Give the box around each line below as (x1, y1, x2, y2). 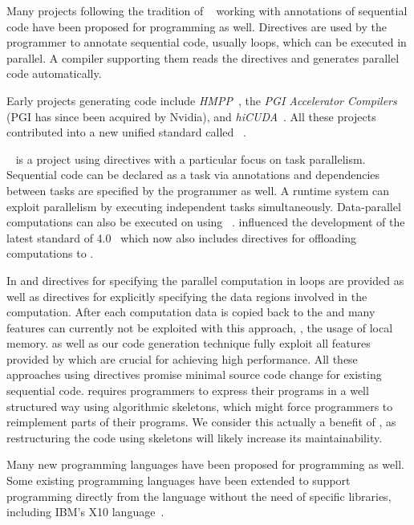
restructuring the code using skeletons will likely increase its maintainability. (6, 429, 383, 446)
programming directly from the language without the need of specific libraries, (6, 487, 392, 504)
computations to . (6, 245, 94, 262)
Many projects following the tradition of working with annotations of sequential (6, 2, 408, 18)
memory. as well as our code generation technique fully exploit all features (6, 335, 371, 352)
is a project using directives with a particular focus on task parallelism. (15, 150, 366, 167)
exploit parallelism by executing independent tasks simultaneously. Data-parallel (6, 197, 401, 214)
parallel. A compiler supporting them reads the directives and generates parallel (6, 49, 400, 66)
